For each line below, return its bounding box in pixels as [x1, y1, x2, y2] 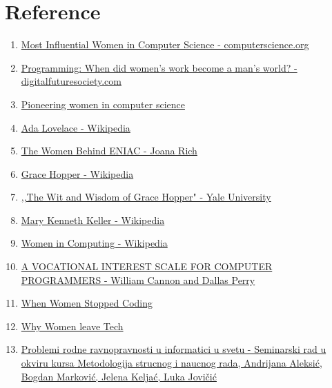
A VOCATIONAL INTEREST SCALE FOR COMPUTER [21, 259, 273, 274]
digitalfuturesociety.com [21, 74, 121, 88]
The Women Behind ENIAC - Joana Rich [21, 143, 197, 158]
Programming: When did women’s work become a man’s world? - [21, 60, 297, 74]
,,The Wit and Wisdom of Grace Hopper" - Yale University [21, 190, 271, 204]
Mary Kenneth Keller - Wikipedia [21, 212, 165, 227]
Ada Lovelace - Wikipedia [21, 120, 130, 134]
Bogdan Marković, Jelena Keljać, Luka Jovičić [21, 369, 217, 383]
